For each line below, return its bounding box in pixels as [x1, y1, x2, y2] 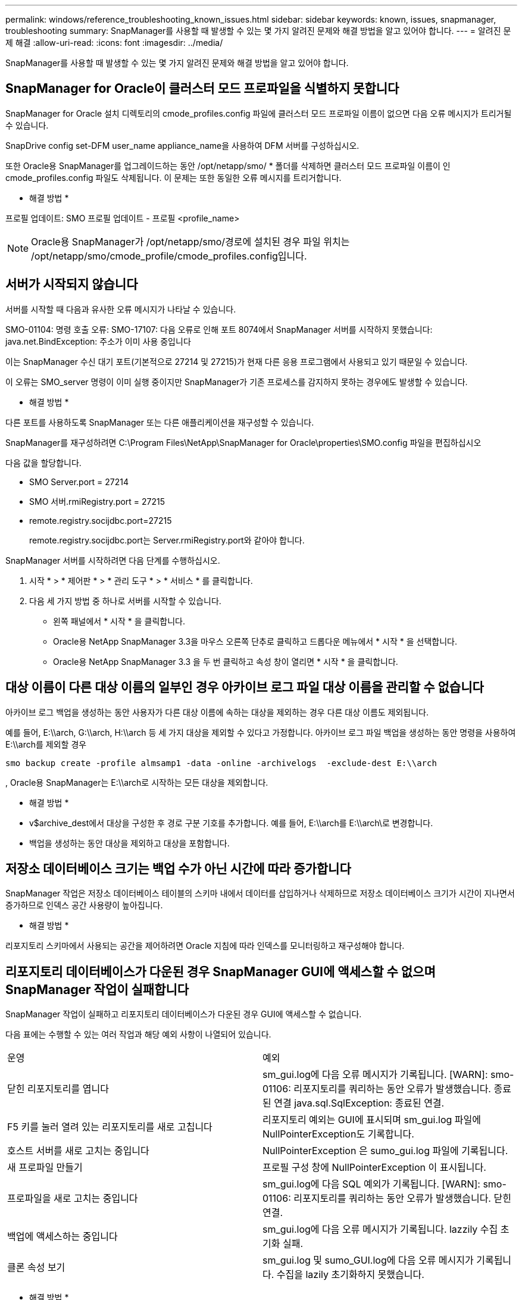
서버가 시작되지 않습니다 [5, 277, 138, 292]
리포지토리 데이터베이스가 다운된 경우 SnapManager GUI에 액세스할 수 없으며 [5, 964, 436, 979]
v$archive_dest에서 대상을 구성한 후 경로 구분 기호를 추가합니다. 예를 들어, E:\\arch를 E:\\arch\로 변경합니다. [29, 817, 433, 828]
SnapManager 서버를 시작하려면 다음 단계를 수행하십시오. [5, 555, 220, 565]
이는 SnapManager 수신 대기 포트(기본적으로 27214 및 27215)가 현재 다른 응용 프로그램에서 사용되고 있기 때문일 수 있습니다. [5, 356, 468, 367]
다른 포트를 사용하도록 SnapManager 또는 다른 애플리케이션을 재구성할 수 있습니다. [5, 417, 314, 427]
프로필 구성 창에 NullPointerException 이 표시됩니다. [262, 1161, 486, 1174]
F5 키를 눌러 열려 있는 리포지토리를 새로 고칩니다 [7, 1121, 212, 1133]
